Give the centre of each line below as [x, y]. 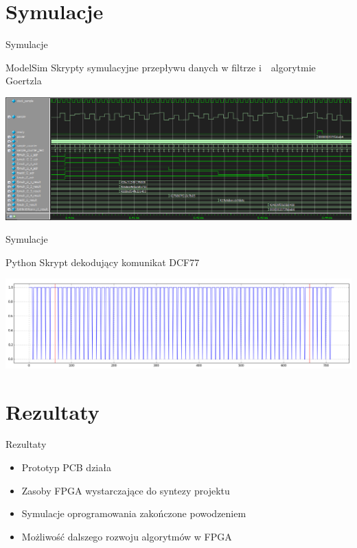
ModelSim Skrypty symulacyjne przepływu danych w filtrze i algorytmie [161, 67]
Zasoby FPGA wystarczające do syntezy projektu [126, 490]
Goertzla [24, 81]
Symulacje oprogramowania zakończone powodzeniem [134, 513]
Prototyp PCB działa [66, 467]
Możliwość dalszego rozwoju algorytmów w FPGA [127, 536]
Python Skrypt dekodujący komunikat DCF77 [103, 262]
